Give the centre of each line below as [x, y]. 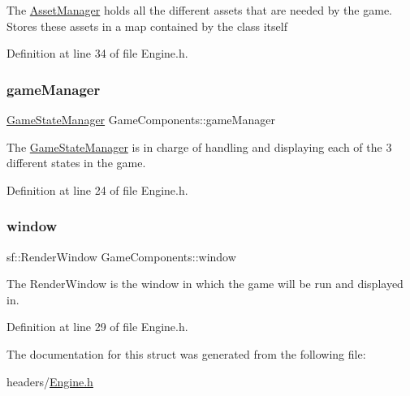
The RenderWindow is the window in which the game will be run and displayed [205, 284]
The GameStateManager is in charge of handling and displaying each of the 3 [199, 146]
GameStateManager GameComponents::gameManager [141, 119]
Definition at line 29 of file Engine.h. [97, 327]
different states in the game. [76, 163]
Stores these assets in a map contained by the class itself [147, 26]
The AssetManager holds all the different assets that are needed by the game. [199, 10]
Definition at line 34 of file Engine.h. [97, 53]
